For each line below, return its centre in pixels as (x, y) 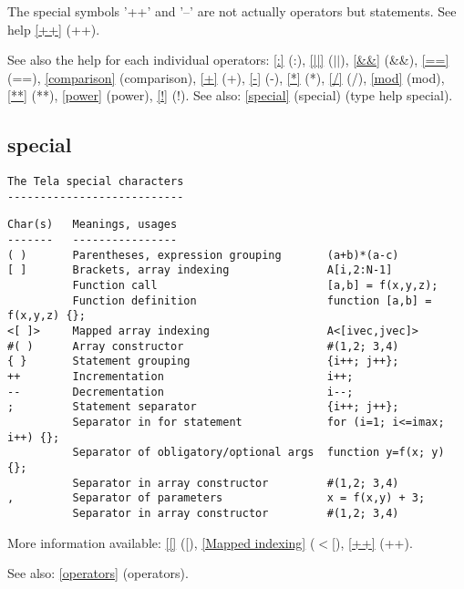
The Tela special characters (96, 182)
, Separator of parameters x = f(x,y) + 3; (217, 498)
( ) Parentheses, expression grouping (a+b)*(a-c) (203, 255)
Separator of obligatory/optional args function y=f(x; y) (258, 453)
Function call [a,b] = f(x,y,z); (255, 286)
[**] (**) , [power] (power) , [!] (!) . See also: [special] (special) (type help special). (230, 95)
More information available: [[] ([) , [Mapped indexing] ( (161, 542)
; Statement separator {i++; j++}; (203, 407)
